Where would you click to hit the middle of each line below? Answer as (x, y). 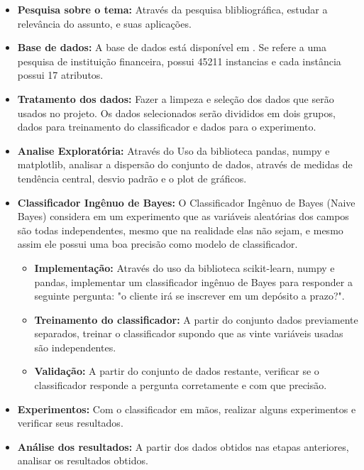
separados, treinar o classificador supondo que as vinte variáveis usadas (189, 333)
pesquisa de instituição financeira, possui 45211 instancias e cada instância (179, 61)
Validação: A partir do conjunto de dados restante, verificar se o (177, 371)
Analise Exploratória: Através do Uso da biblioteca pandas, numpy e (173, 150)
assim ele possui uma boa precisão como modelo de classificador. (158, 244)
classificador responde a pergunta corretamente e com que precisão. (181, 385)
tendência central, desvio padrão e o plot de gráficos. (132, 178)
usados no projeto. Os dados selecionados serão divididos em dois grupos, (176, 113)
